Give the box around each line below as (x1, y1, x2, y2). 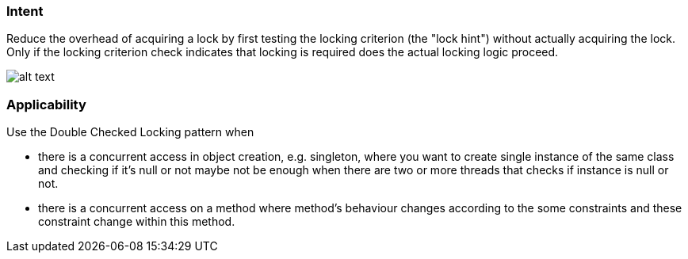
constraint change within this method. (38, 215, 235, 229)
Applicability (6, 96, 86, 112)
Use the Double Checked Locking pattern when (6, 125, 254, 139)
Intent (6, 3, 44, 19)
